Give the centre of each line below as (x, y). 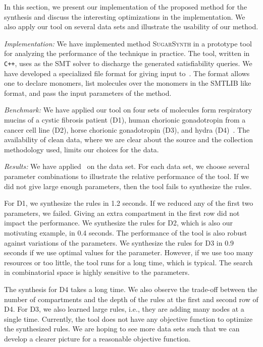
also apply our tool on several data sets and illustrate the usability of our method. (131, 26)
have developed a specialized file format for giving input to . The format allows (127, 73)
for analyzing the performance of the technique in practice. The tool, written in (127, 53)
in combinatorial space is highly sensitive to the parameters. (97, 272)
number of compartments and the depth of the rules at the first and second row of (131, 299)
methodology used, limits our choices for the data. (82, 149)
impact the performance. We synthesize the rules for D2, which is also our (119, 223)
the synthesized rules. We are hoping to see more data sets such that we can (122, 329)
